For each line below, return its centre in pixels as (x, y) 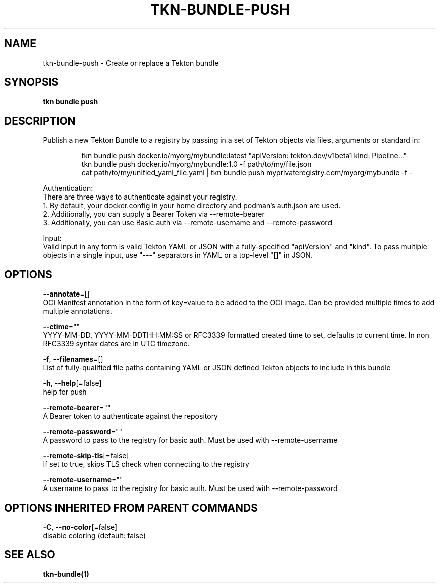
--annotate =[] (66, 294)
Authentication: (68, 188)
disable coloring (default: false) (94, 535)
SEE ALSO (30, 555)
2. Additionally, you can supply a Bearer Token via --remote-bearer (154, 214)
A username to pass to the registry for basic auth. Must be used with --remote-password (190, 488)
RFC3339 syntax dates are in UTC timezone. (116, 344)
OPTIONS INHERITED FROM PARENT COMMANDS (131, 508)
